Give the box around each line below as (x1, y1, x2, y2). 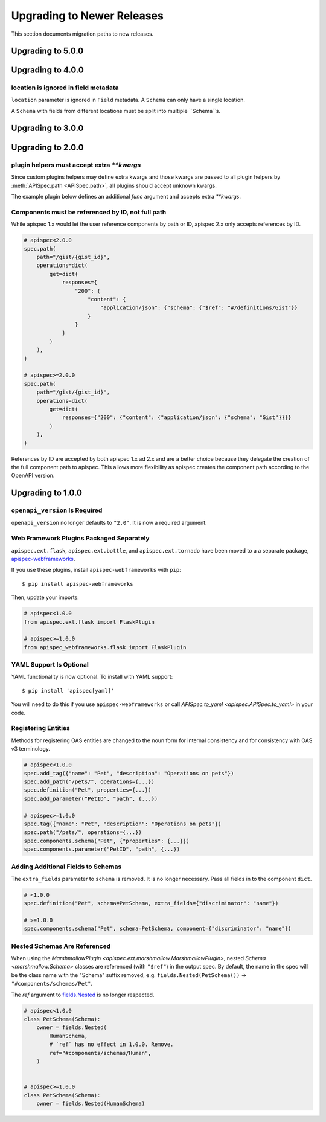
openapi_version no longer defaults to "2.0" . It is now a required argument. (11, 519, 208, 527)
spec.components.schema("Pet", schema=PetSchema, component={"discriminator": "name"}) (24, 925, 292, 932)
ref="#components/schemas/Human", (49, 1050, 152, 1056)
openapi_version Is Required (11, 506, 103, 515)
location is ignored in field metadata (11, 83, 119, 92)
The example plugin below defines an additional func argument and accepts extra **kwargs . (11, 193, 241, 200)
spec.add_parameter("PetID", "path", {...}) (24, 795, 158, 802)
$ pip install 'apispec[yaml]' (22, 687, 115, 694)
